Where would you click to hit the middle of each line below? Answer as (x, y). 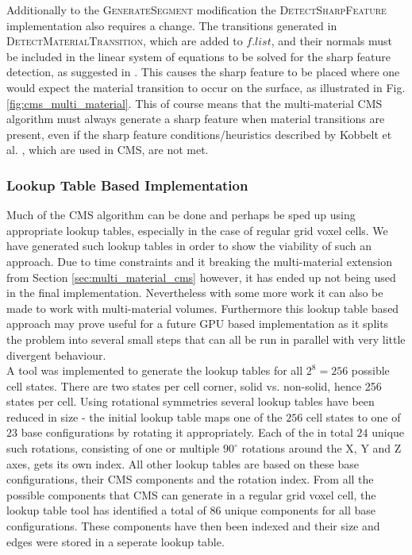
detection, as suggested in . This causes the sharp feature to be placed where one (203, 72)
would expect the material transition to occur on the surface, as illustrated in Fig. (206, 87)
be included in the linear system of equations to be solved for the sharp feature (198, 56)
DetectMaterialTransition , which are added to (125, 41)
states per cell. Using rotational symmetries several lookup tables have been (191, 401)
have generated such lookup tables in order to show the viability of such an (189, 246)
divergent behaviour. (56, 355)
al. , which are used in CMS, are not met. (108, 150)
